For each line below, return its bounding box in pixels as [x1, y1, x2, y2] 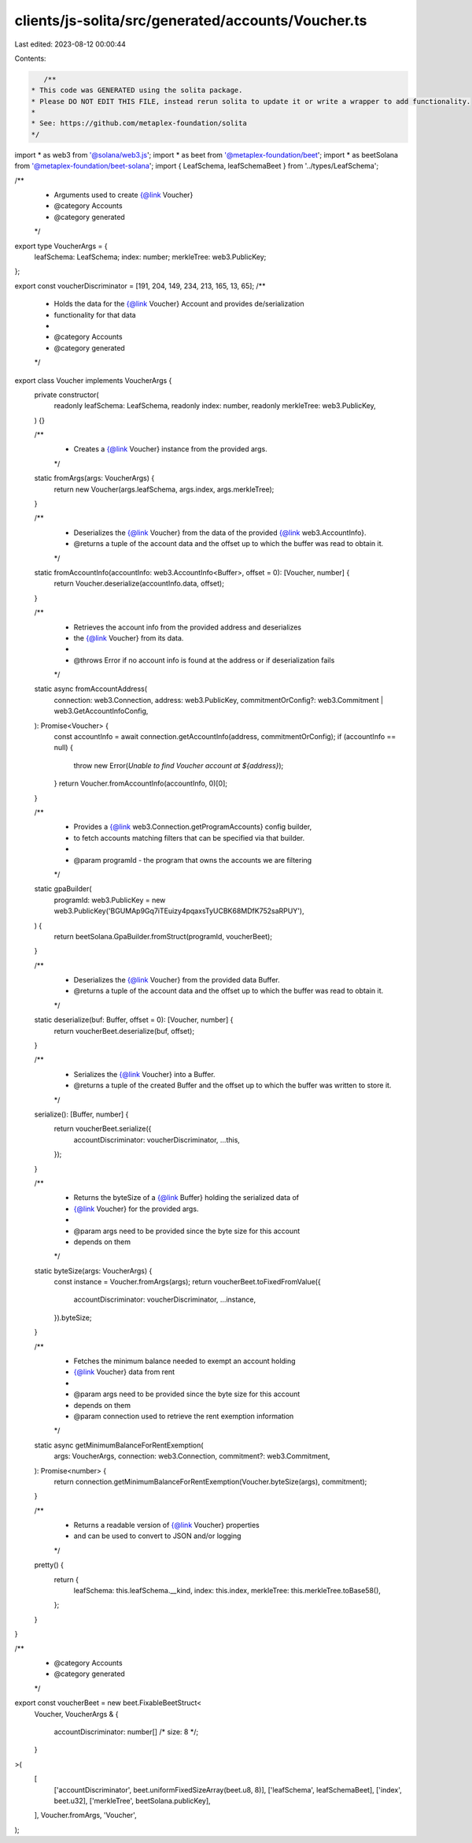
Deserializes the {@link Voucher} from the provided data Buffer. [73, 975, 280, 985]
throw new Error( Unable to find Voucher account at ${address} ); [73, 760, 284, 770]
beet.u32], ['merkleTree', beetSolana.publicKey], [53, 1796, 212, 1805]
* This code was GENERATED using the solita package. [31, 86, 243, 95]
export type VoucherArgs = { [14, 241, 108, 251]
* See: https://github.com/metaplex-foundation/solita [31, 119, 247, 128]
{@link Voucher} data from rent [73, 1367, 175, 1377]
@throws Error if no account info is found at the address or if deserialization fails [73, 655, 335, 665]
